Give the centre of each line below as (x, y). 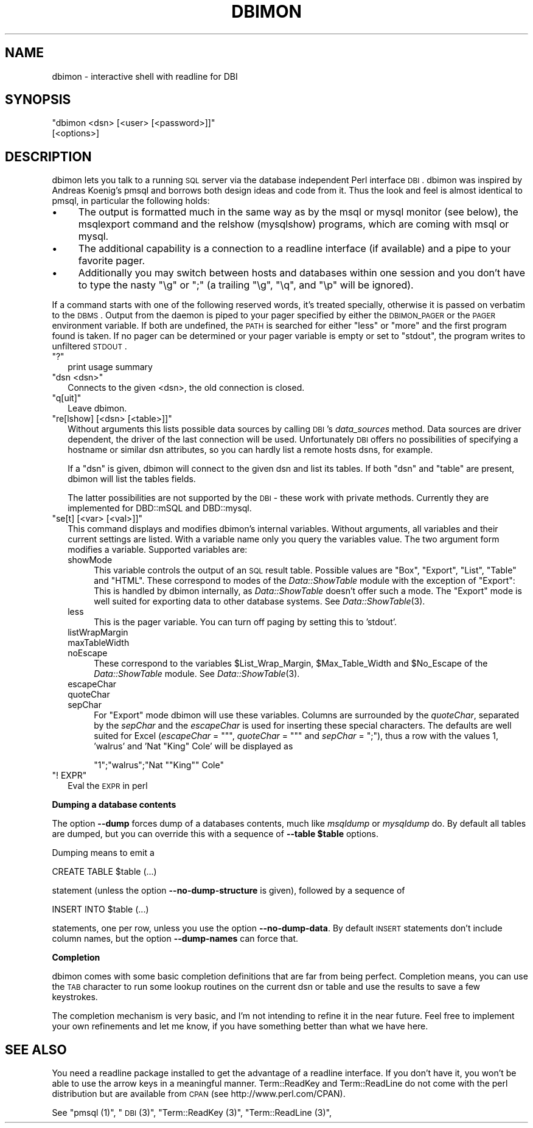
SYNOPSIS (38, 100)
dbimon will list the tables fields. (132, 479)
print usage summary (110, 367)
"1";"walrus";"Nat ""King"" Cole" (159, 765)
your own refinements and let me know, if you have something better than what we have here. (240, 1026)
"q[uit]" (67, 398)
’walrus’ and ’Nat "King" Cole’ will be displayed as (193, 746)
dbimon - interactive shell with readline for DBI (145, 76)
